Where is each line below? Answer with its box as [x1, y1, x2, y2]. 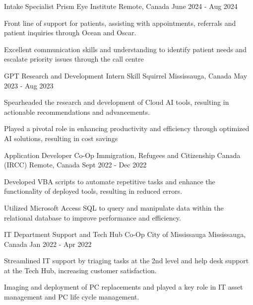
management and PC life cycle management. [4, 292, 139, 302]
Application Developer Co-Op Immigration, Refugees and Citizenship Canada [4, 150, 241, 160]
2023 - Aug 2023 [4, 80, 54, 90]
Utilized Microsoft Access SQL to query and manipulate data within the [4, 202, 224, 213]
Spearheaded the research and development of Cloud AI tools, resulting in [4, 97, 229, 107]
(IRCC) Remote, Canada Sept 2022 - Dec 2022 [4, 159, 147, 170]
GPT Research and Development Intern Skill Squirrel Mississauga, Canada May [4, 70, 248, 80]
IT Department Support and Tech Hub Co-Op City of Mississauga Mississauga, [4, 229, 246, 239]
